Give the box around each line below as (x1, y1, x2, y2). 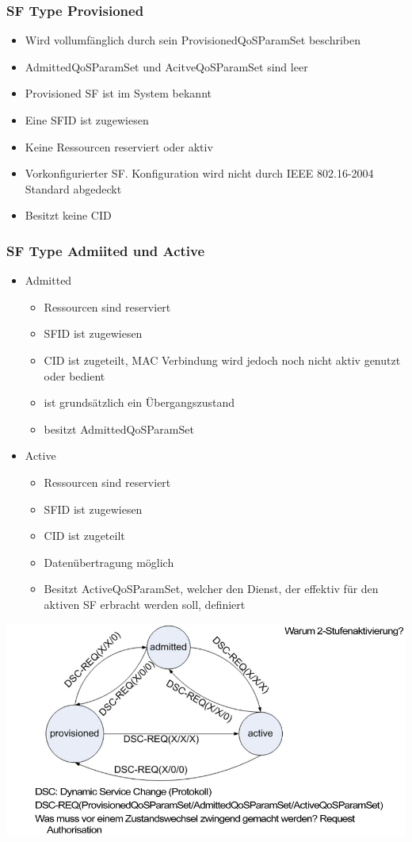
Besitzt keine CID (25, 207, 112, 224)
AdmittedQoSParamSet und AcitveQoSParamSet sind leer (25, 58, 308, 75)
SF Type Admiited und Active (6, 240, 205, 260)
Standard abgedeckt (25, 180, 122, 197)
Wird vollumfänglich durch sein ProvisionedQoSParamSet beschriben (25, 32, 361, 48)
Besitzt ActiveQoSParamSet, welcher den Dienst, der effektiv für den (44, 580, 379, 597)
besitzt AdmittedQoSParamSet (44, 420, 194, 437)
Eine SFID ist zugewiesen (25, 112, 149, 128)
